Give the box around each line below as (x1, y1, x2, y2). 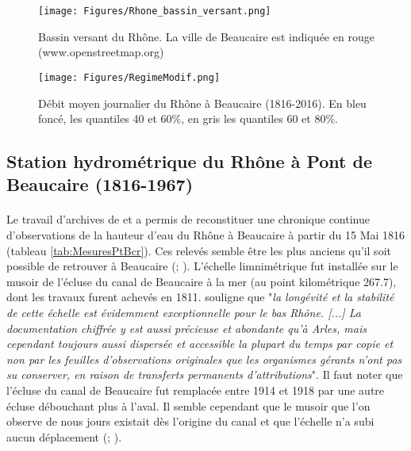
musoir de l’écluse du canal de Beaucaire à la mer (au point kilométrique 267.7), (6, 273, 397, 289)
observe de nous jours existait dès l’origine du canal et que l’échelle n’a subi (6, 413, 375, 430)
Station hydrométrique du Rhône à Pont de (6, 149, 372, 174)
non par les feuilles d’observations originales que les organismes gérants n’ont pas (6, 350, 402, 367)
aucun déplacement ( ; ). (6, 428, 122, 445)
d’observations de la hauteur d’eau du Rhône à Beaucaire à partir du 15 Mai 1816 (6, 227, 405, 243)
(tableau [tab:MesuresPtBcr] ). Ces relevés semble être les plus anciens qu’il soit (6, 242, 391, 258)
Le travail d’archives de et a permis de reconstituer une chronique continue (6, 211, 370, 227)
